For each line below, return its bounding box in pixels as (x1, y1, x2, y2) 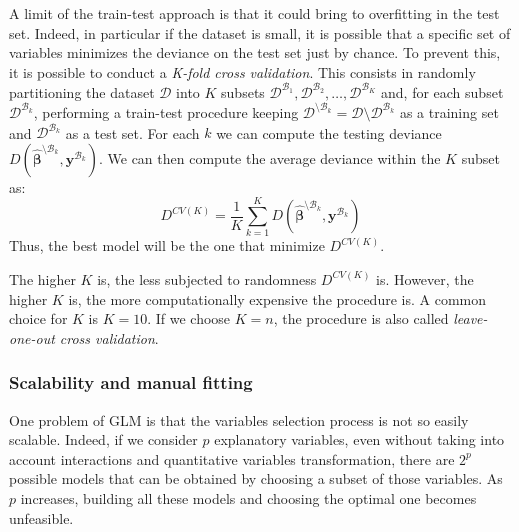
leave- (453, 308, 488, 329)
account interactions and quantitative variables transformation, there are (9, 448, 455, 469)
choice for (9, 308, 68, 329)
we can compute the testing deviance (216, 122, 442, 143)
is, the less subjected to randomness (97, 268, 317, 289)
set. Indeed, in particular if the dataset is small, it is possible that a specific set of (9, 22, 511, 43)
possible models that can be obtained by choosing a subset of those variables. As (9, 468, 503, 489)
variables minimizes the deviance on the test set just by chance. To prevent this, (9, 42, 501, 63)
